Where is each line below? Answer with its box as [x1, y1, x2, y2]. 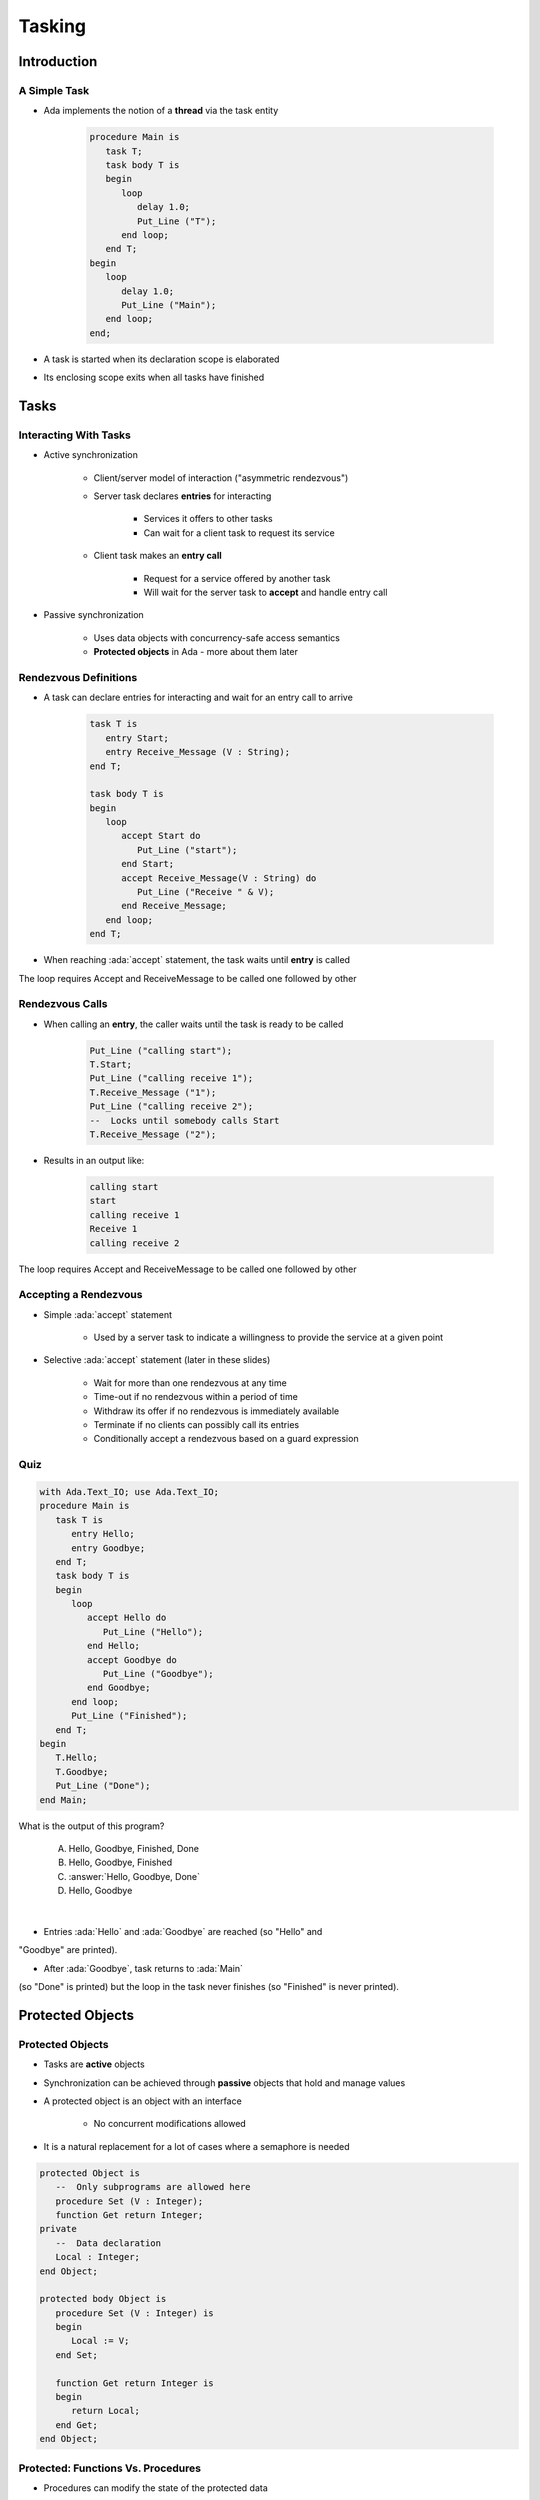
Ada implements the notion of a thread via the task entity [43, 105, 279, 117]
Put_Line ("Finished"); [71, 1710, 188, 1722]
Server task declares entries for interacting [93, 490, 272, 502]
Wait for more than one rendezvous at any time [93, 1376, 287, 1389]
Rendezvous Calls [18, 997, 108, 1011]
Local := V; [71, 2335, 130, 2347]
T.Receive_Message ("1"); [89, 1086, 217, 1098]
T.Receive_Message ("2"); [89, 1129, 217, 1140]
